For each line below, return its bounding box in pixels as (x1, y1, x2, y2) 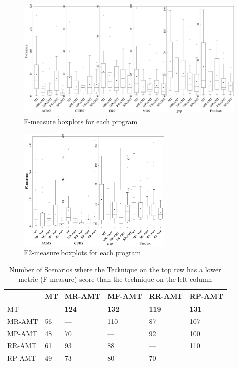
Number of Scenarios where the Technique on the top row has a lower (9, 264, 221, 274)
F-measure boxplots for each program (24, 116, 138, 127)
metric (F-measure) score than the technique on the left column (18, 274, 212, 284)
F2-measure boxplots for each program (24, 247, 141, 258)
